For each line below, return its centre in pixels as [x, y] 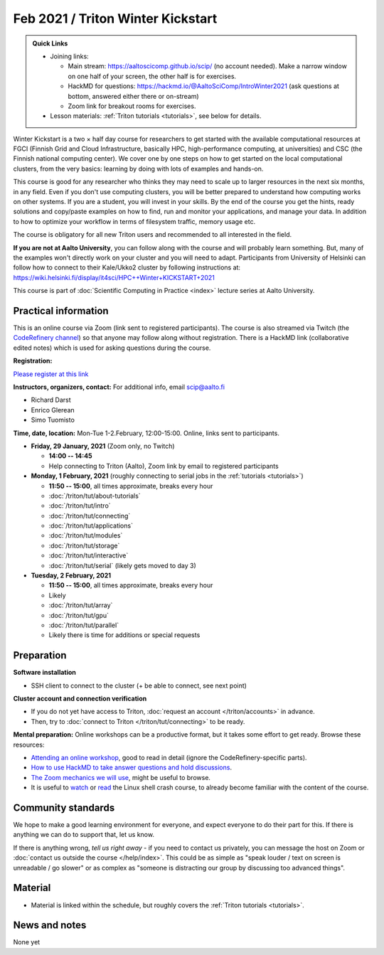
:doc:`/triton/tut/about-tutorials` [95, 496]
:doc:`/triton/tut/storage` [84, 545]
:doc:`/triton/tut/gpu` [79, 615]
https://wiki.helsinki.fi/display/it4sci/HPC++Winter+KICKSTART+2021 [114, 277]
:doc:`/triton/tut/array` [81, 605]
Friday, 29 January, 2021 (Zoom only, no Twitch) [103, 446]
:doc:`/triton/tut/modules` [86, 535]
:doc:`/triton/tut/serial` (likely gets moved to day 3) [123, 565]
